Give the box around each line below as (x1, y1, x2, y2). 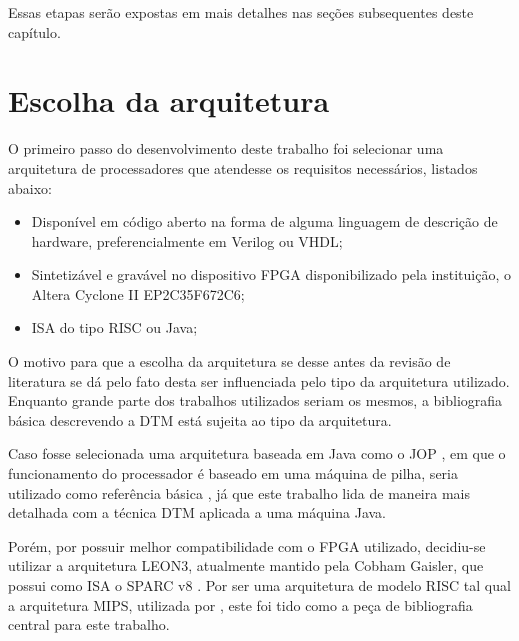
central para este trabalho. (8, 614, 170, 635)
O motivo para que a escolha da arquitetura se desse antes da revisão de (8, 351, 451, 372)
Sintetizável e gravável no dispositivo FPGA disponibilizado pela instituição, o (31, 264, 512, 285)
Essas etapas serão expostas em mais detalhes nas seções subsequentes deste (8, 2, 474, 22)
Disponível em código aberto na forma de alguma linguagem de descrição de (31, 211, 498, 232)
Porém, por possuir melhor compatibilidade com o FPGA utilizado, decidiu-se (8, 535, 486, 556)
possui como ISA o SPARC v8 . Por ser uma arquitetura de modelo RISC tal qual (8, 575, 511, 595)
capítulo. (8, 21, 61, 42)
